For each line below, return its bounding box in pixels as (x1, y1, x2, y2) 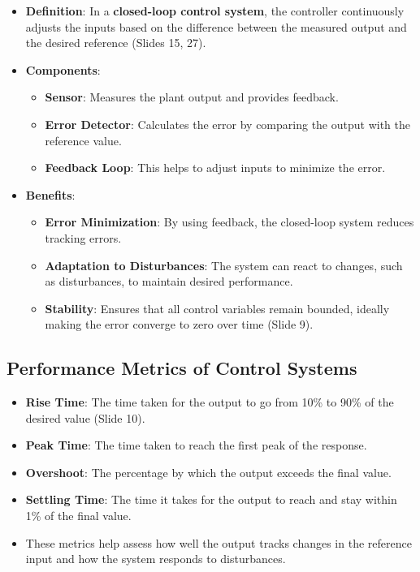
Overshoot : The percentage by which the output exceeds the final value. (25, 463, 392, 480)
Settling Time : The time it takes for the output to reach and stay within (25, 491, 397, 508)
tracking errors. (45, 229, 122, 246)
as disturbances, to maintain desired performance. (45, 273, 293, 290)
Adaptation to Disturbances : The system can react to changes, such (45, 256, 403, 273)
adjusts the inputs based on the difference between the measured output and (25, 18, 407, 35)
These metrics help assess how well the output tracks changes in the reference (25, 534, 412, 551)
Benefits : (25, 186, 76, 203)
